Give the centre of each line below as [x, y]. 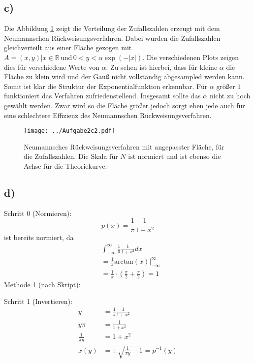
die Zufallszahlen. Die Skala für [71, 156]
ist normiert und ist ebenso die [175, 156]
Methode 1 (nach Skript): [42, 285]
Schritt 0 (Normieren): [38, 213]
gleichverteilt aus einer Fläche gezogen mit [68, 47]
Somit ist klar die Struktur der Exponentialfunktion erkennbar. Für [106, 86]
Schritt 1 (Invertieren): [38, 301]
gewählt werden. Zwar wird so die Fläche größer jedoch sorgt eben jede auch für [125, 105]
